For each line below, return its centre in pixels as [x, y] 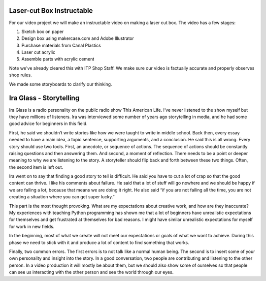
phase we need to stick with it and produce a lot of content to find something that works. [99, 242]
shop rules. [20, 75]
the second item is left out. [36, 167]
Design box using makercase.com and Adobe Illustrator [78, 38]
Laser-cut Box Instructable [51, 11]
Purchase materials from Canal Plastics [61, 45]
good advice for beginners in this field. [49, 124]
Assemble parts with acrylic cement [58, 59]
